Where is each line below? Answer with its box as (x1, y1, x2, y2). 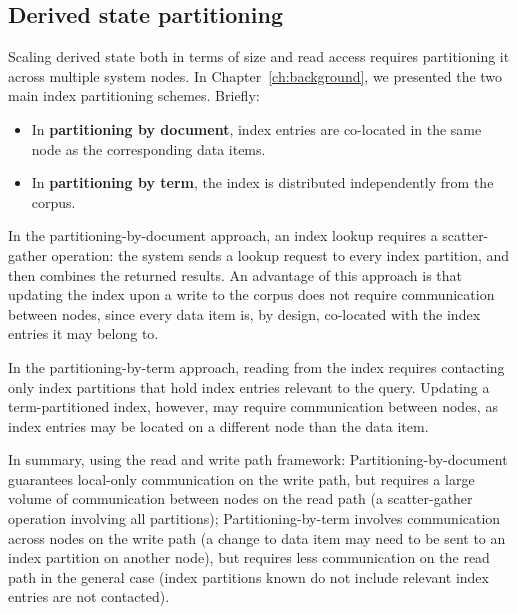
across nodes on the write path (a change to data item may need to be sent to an (8, 527, 506, 548)
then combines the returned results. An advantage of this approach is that (8, 264, 462, 285)
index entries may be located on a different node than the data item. (8, 415, 429, 436)
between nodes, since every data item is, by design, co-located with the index (8, 303, 481, 324)
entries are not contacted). (8, 586, 170, 607)
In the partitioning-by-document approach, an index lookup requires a (8, 225, 438, 246)
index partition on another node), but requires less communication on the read (8, 547, 490, 568)
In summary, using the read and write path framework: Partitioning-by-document (8, 449, 508, 470)
